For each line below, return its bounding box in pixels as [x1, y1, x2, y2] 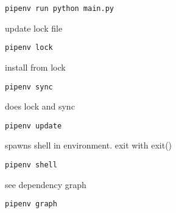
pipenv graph [5, 200, 57, 209]
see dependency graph [5, 178, 86, 190]
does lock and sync [5, 100, 75, 113]
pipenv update [5, 121, 62, 130]
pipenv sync [5, 82, 53, 91]
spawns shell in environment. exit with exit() [5, 139, 172, 152]
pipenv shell [5, 161, 57, 169]
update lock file [5, 21, 63, 34]
